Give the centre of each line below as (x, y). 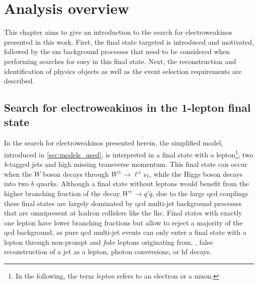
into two (17, 183)
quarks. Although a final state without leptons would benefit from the (143, 183)
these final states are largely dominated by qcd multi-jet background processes (123, 203)
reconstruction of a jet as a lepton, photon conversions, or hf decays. (108, 251)
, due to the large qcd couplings (200, 193)
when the (18, 174)
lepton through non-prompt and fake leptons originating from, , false (108, 242)
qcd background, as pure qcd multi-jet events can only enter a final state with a (125, 232)
